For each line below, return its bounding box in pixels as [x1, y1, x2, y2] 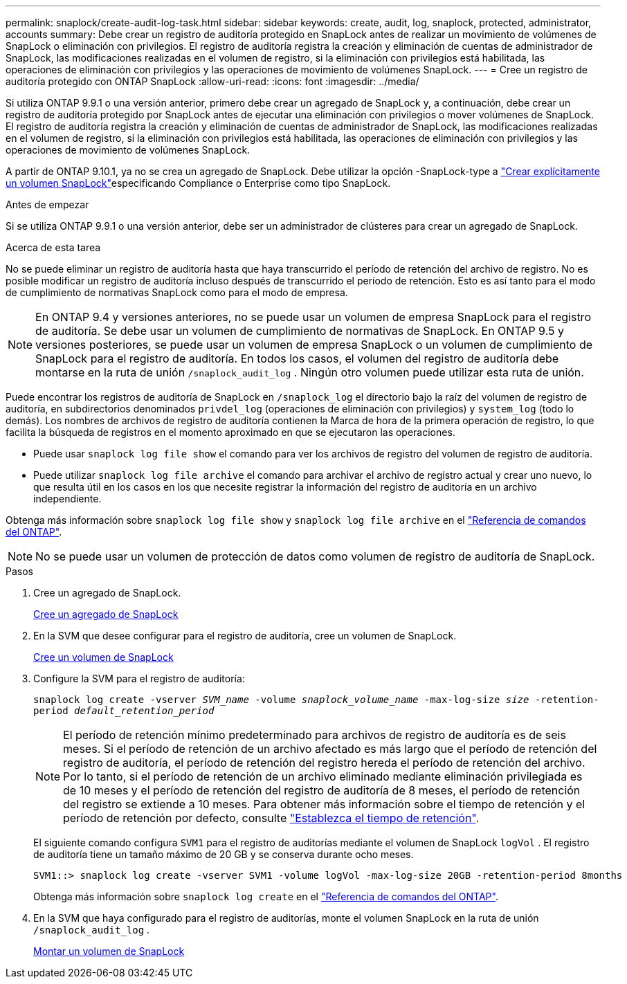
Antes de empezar [6, 199, 89, 210]
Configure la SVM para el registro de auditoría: [33, 673, 245, 684]
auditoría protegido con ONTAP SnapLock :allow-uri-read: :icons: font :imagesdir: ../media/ [6, 75, 419, 87]
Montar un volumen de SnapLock [33, 945, 185, 957]
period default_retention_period [33, 705, 215, 716]
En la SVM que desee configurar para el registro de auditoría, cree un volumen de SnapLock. [33, 630, 457, 641]
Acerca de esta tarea [6, 242, 101, 253]
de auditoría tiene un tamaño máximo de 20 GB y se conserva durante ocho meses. [33, 848, 414, 860]
